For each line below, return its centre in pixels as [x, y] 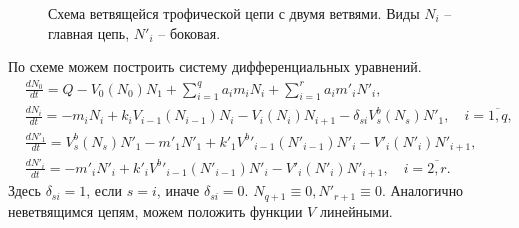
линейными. [356, 210]
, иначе [178, 190]
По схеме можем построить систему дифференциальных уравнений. [215, 66]
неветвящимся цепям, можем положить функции [155, 210]
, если [104, 190]
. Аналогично [422, 190]
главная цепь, [89, 32]
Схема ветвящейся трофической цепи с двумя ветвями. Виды [234, 13]
